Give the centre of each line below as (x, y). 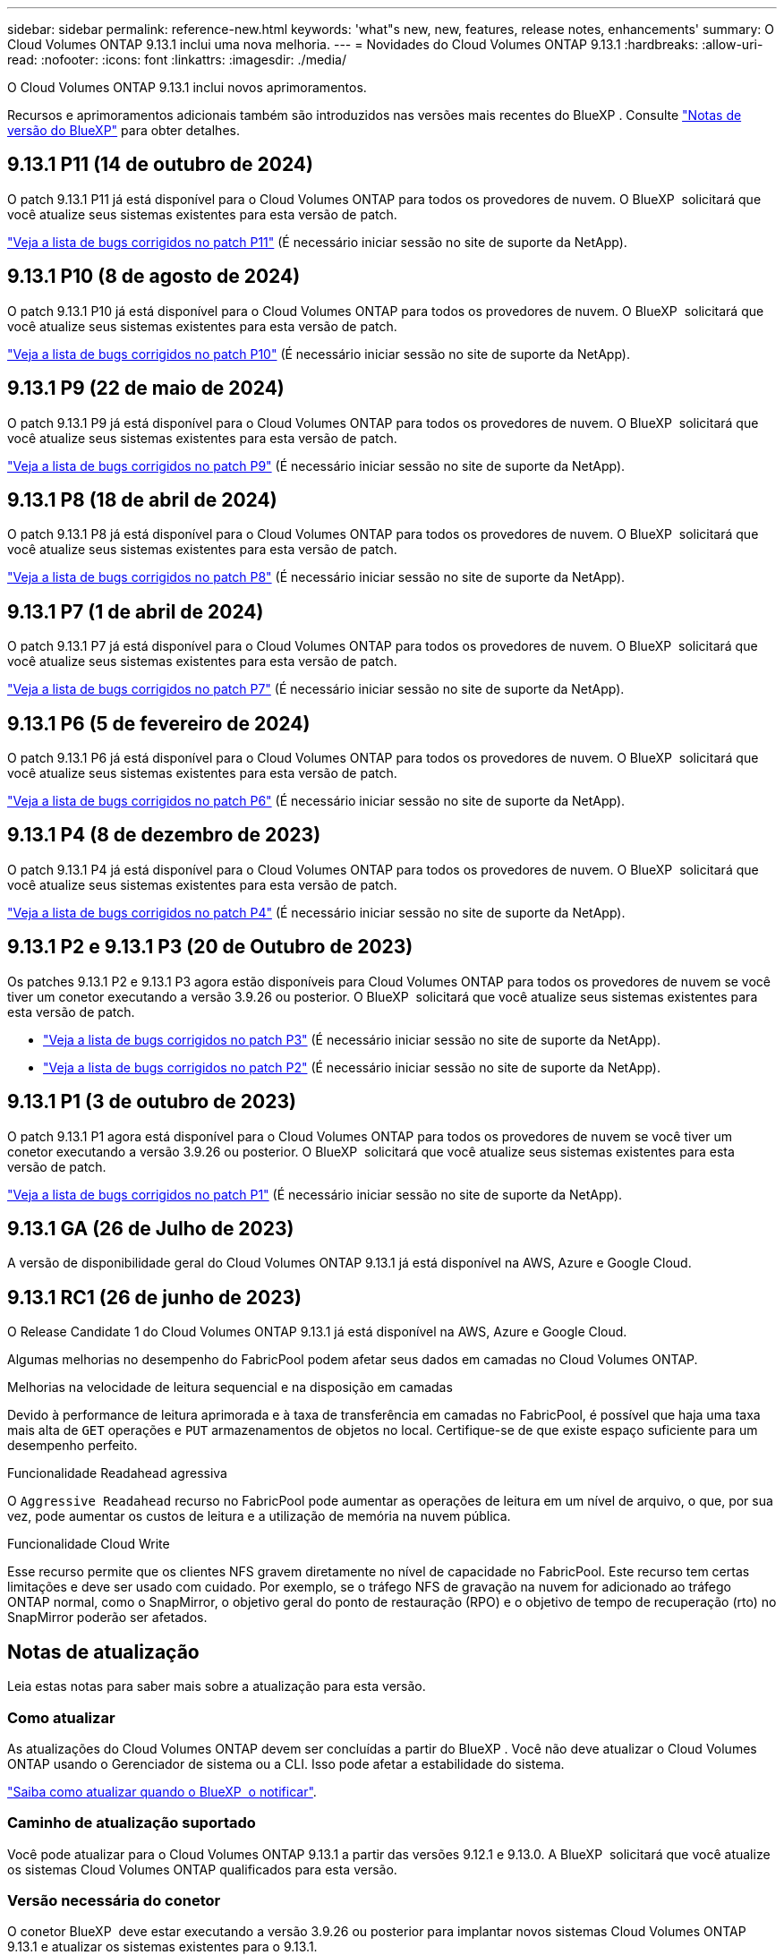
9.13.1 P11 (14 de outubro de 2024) (160, 165)
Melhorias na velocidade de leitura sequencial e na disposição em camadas (230, 1387)
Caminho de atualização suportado (132, 1823)
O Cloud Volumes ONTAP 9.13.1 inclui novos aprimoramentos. (187, 87)
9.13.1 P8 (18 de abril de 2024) (142, 499)
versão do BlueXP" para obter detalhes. (124, 130)
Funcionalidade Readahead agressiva (117, 1473)
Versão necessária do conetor (114, 1900)
